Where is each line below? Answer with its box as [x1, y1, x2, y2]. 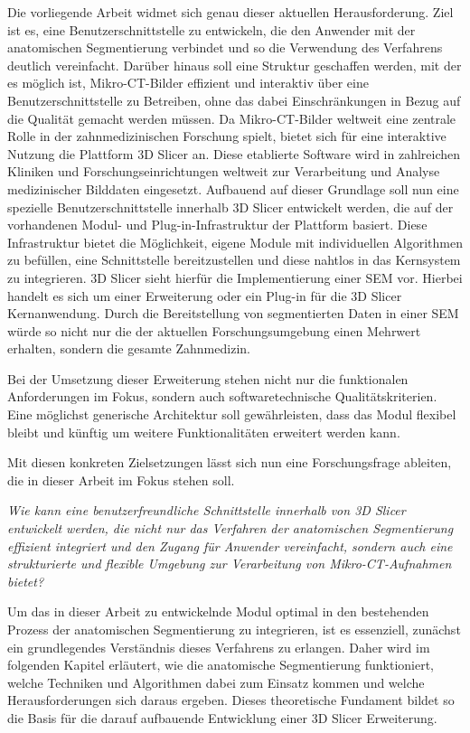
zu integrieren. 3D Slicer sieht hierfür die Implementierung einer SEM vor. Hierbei [7, 268, 463, 287]
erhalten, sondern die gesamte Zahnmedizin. [7, 339, 250, 358]
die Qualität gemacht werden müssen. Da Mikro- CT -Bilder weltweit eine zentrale [7, 108, 456, 127]
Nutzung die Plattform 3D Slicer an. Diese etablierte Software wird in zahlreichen [7, 144, 461, 163]
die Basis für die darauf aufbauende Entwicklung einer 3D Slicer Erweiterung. [7, 708, 437, 727]
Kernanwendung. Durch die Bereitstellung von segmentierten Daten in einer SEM [7, 304, 459, 323]
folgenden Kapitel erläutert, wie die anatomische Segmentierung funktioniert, [7, 655, 434, 674]
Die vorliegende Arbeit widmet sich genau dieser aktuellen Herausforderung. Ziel [7, 3, 454, 21]
